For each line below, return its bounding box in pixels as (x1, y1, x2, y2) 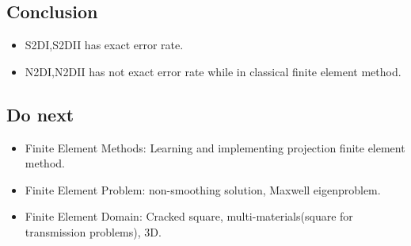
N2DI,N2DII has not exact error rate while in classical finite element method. (25, 63, 401, 79)
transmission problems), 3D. (25, 223, 162, 240)
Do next (6, 102, 74, 126)
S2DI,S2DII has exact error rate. (25, 37, 184, 53)
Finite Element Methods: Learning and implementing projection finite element (25, 139, 405, 156)
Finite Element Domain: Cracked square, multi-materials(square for (25, 208, 353, 225)
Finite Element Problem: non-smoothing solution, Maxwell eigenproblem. (25, 181, 381, 198)
